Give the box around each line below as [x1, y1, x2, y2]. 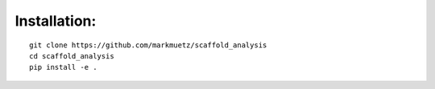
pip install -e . [29, 63, 97, 72]
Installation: [14, 12, 97, 30]
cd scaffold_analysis [29, 51, 114, 60]
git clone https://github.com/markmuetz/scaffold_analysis [29, 40, 267, 50]
